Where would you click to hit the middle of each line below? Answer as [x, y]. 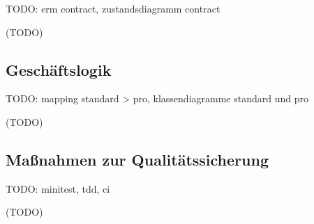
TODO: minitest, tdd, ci [58, 188]
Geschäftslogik [59, 69]
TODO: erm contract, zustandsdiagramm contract [113, 8]
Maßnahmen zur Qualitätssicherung [137, 159]
